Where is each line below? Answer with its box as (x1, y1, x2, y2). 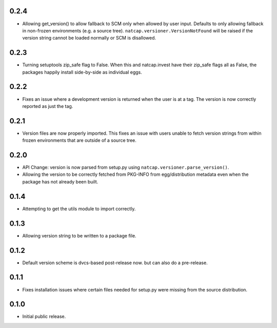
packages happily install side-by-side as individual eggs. (22, 69, 142, 75)
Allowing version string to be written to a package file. (22, 232, 136, 239)
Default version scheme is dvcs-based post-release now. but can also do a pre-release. (22, 260, 208, 266)
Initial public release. (22, 314, 66, 320)
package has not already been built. (22, 178, 98, 185)
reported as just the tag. (22, 103, 73, 109)
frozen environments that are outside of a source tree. (22, 137, 137, 143)
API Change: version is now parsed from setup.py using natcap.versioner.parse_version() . (22, 165, 229, 171)
